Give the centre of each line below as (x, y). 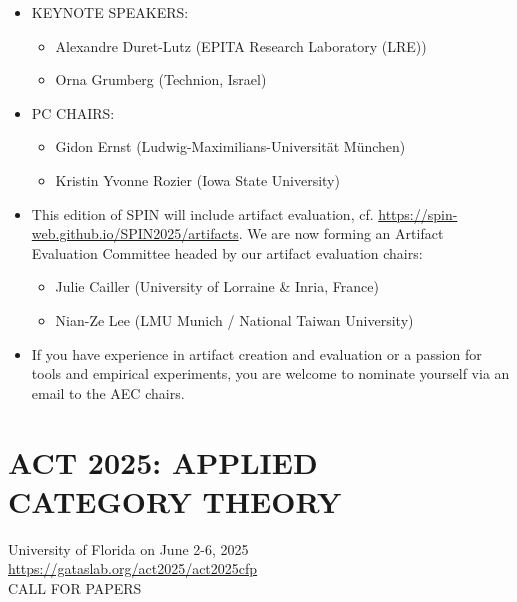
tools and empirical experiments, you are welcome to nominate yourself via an (270, 373)
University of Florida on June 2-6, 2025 (128, 548)
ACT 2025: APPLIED (163, 461)
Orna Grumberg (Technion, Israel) (161, 79)
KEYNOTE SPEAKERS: (110, 12)
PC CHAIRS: (73, 112)
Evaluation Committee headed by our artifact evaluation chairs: (227, 252)
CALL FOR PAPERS (75, 587)
